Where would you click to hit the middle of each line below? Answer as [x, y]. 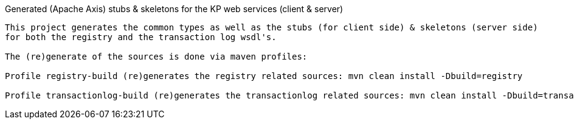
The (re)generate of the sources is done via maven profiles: [156, 57]
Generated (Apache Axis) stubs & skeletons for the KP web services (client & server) [174, 9]
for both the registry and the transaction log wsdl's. [141, 37]
